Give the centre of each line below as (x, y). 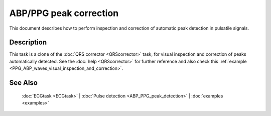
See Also (23, 83)
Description (28, 42)
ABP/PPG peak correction (64, 13)
